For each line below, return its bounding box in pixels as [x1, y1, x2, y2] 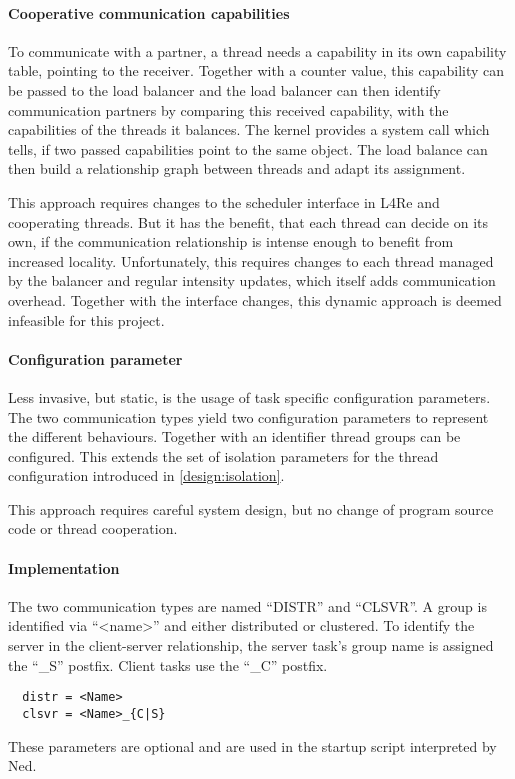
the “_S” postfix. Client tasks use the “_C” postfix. [8, 654, 328, 675]
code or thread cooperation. [8, 518, 178, 539]
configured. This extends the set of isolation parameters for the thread [8, 445, 439, 466]
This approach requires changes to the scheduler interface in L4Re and [8, 191, 440, 212]
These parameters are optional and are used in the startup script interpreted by [8, 735, 497, 756]
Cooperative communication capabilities [8, 2, 290, 23]
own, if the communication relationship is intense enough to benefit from [8, 231, 454, 252]
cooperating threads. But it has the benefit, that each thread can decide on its [8, 211, 489, 232]
